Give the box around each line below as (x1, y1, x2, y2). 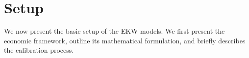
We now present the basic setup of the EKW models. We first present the (4, 26, 225, 36)
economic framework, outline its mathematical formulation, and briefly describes (4, 35, 246, 45)
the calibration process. (4, 45, 74, 55)
